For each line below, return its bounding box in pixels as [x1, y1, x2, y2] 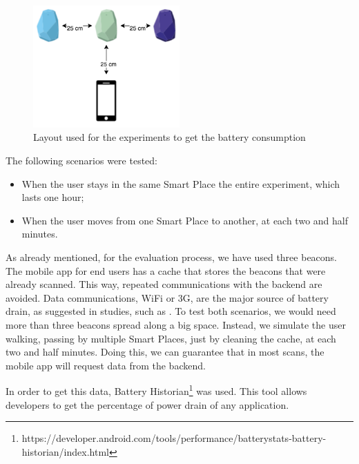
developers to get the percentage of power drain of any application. [6, 397, 289, 412]
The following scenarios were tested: [6, 153, 157, 167]
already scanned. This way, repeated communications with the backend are [6, 277, 322, 291]
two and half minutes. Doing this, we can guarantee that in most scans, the [6, 345, 324, 359]
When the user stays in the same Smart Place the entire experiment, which [21, 176, 340, 191]
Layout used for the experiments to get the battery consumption [33, 130, 306, 144]
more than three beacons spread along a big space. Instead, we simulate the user [6, 317, 346, 331]
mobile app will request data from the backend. [6, 358, 206, 372]
